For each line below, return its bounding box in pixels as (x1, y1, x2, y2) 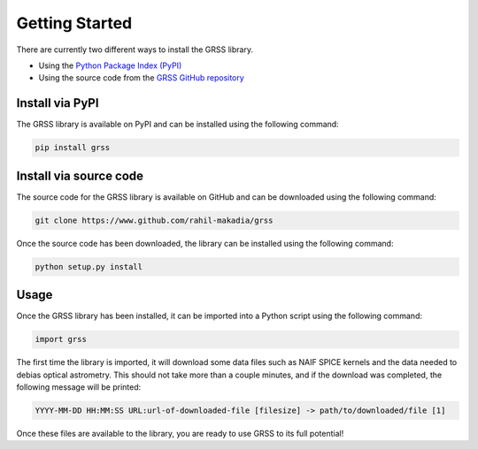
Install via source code (16, 168, 144, 183)
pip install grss (35, 142, 111, 153)
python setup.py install (35, 262, 143, 271)
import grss (35, 334, 88, 345)
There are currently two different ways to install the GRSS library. (16, 44, 254, 55)
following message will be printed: (16, 381, 142, 392)
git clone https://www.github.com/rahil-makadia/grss (35, 215, 274, 225)
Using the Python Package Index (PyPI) (38, 60, 182, 71)
